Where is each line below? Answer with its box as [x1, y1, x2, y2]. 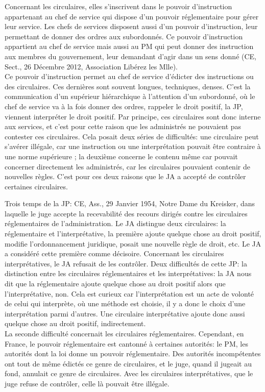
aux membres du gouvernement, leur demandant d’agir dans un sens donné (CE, [5, 51, 257, 61]
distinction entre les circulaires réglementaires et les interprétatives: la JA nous [5, 268, 252, 279]
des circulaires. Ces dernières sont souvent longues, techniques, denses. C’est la [5, 81, 251, 91]
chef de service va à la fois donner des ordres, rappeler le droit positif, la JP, [5, 101, 243, 111]
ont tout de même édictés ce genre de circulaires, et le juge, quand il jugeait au [5, 358, 252, 369]
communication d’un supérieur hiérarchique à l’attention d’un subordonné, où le [5, 91, 255, 102]
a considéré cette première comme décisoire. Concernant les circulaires [5, 248, 224, 259]
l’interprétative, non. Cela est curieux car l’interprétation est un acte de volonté [5, 288, 254, 299]
